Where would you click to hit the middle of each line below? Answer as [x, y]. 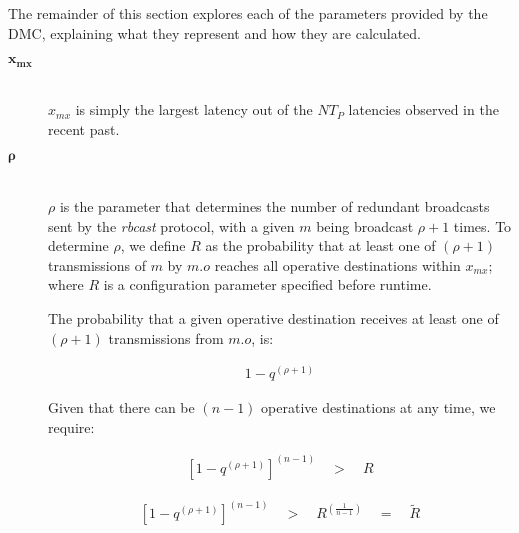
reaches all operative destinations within [337, 264]
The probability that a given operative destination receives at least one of [273, 317]
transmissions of [97, 264]
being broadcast [365, 225]
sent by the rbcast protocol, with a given [171, 225]
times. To [482, 225]
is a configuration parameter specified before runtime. [267, 284]
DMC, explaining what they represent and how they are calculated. [215, 32]
